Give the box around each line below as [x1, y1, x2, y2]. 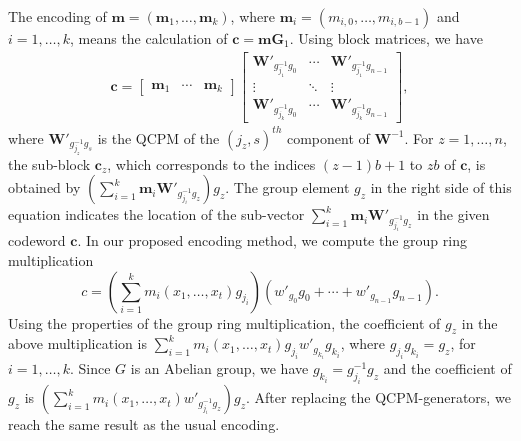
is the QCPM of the [97, 127, 220, 148]
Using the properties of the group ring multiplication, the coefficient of [8, 312, 441, 333]
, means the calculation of [69, 28, 228, 48]
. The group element [225, 177, 350, 198]
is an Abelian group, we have [130, 358, 309, 379]
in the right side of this [370, 177, 512, 198]
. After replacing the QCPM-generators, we [245, 387, 511, 408]
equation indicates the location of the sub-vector [8, 204, 305, 225]
